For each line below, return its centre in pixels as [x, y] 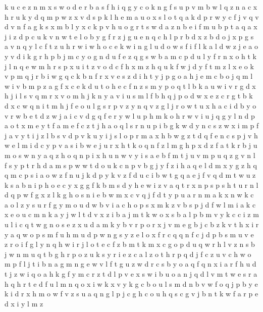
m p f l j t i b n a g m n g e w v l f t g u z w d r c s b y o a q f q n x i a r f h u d [130, 264]
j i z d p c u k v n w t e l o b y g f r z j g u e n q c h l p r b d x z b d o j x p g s [129, 36]
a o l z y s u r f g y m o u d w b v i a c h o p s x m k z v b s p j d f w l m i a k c [130, 204]
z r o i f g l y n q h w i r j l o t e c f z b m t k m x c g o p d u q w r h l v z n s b [130, 244]
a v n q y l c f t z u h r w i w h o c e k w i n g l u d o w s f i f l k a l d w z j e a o [131, 46]
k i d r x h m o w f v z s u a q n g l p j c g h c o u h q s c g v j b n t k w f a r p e [131, 294]
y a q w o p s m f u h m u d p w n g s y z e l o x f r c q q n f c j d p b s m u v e [129, 234]
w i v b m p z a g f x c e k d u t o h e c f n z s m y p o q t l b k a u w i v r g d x [130, 86]
